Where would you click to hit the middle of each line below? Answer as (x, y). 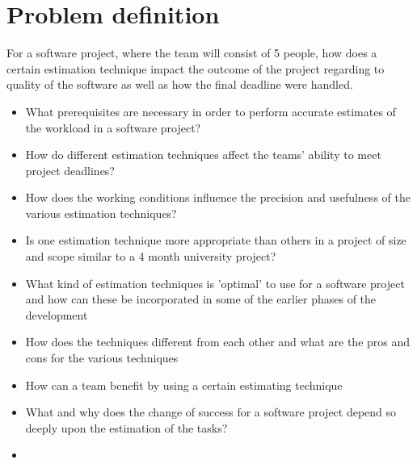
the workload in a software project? (113, 127)
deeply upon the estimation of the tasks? (126, 427)
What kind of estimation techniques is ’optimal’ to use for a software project (215, 283)
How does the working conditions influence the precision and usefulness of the (218, 197)
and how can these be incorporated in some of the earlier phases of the (201, 299)
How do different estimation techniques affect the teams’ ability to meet (203, 155)
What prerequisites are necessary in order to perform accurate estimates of (211, 111)
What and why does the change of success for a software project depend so (211, 412)
